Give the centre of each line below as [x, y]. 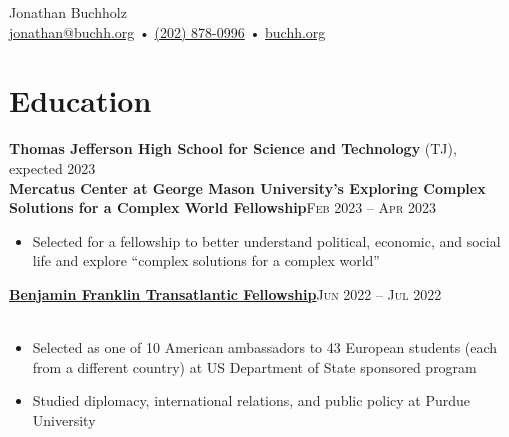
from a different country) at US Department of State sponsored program [254, 366]
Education [80, 100]
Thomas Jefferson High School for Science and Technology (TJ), [233, 148]
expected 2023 [52, 167]
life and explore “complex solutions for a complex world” [206, 260]
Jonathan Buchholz [68, 12]
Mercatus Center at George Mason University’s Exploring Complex [247, 187]
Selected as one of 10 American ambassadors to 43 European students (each [265, 347]
